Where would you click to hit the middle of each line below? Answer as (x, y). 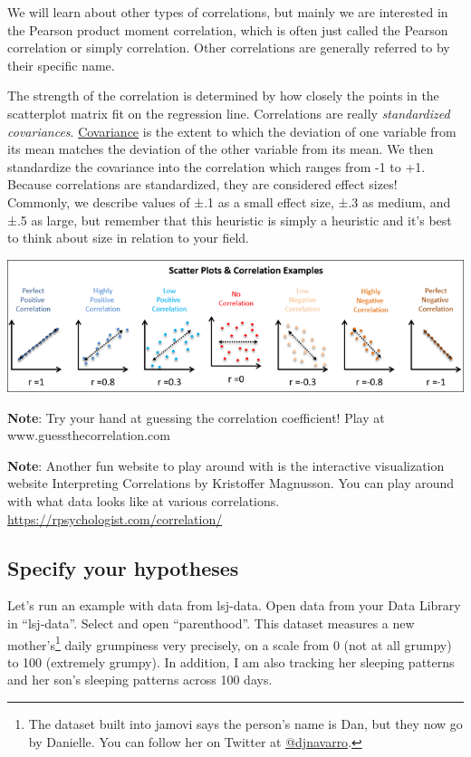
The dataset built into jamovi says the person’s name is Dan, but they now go (245, 723)
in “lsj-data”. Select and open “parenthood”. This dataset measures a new (211, 623)
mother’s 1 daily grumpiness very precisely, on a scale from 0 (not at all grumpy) (230, 643)
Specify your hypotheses (123, 567)
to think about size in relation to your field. (128, 238)
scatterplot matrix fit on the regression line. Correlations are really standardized (229, 113)
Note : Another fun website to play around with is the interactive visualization (226, 465)
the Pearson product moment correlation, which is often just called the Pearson (228, 29)
